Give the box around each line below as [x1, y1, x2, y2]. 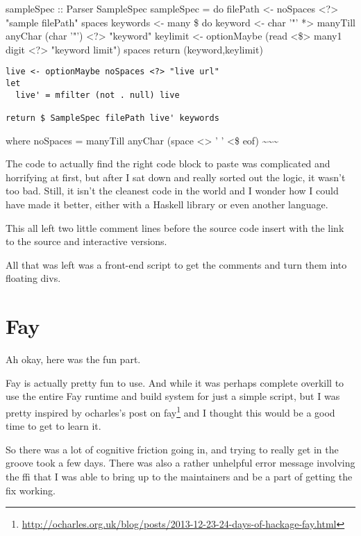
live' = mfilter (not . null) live [15, 90, 180, 100]
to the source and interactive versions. [6, 234, 167, 249]
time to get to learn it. [6, 419, 101, 433]
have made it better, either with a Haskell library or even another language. [6, 197, 328, 212]
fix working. [6, 483, 56, 497]
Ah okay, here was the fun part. [6, 352, 141, 367]
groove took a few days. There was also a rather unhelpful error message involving [6, 455, 355, 470]
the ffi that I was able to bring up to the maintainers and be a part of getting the [6, 469, 353, 483]
